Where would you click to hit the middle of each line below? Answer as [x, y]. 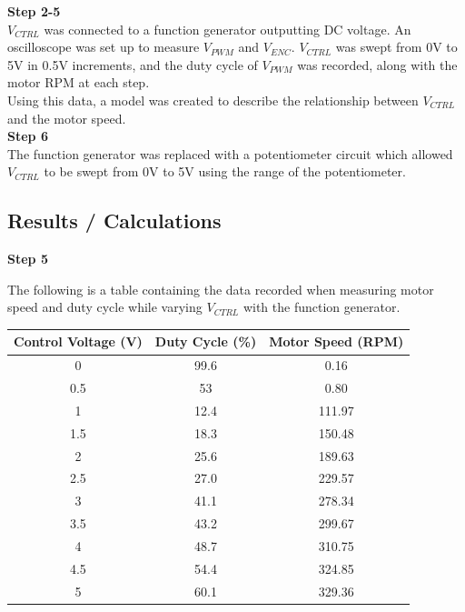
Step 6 [28, 136]
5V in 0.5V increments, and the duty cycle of [133, 64]
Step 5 [28, 259]
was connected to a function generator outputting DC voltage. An [228, 29]
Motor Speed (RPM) [336, 341]
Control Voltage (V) [78, 341]
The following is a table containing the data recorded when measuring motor [221, 289]
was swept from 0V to [396, 47]
